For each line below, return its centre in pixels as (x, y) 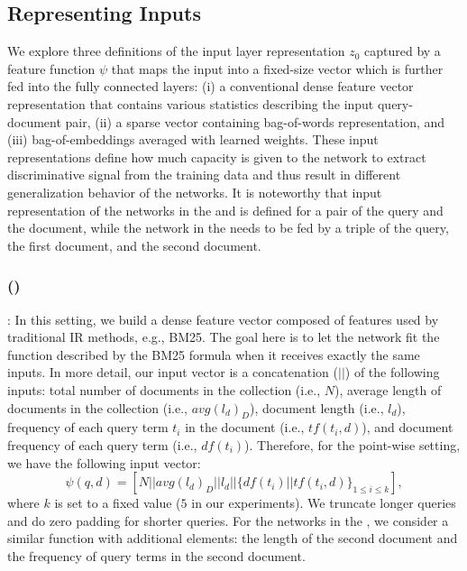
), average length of (388, 389)
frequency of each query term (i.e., (102, 444)
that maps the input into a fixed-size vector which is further (277, 68)
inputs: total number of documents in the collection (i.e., (164, 389)
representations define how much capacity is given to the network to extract (217, 157)
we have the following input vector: (104, 462)
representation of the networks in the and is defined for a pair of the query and (225, 210)
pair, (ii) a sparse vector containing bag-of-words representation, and (255, 121)
